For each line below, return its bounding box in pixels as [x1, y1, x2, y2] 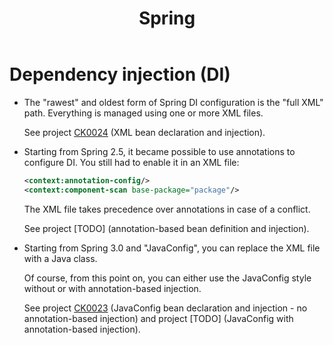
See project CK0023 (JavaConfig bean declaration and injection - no [23, 302, 308, 314]
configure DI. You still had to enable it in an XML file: [23, 156, 240, 168]
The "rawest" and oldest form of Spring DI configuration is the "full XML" [23, 96, 324, 108]
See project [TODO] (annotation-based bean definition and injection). [23, 222, 310, 234]
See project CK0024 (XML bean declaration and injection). [23, 126, 266, 138]
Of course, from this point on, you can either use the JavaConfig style [23, 272, 312, 284]
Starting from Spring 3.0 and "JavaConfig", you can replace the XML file [23, 242, 321, 254]
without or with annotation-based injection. [23, 282, 202, 294]
